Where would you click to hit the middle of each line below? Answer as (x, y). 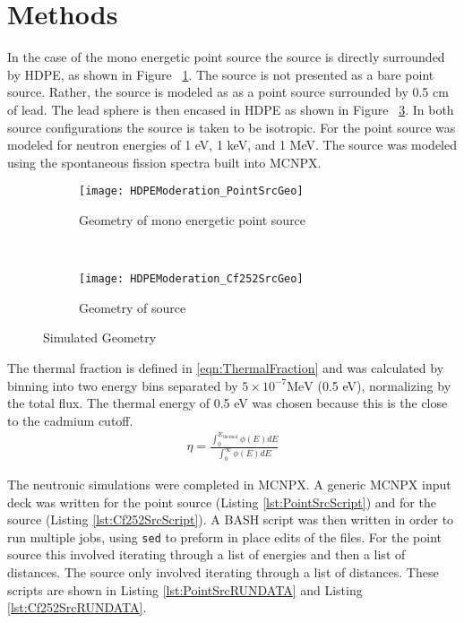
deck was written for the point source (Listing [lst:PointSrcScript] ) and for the (222, 502)
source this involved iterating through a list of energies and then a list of (206, 554)
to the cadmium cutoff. (70, 420)
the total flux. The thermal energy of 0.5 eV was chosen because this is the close (228, 403)
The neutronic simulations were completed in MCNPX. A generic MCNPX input (229, 485)
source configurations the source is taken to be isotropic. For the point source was (232, 127)
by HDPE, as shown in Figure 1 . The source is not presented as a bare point (221, 74)
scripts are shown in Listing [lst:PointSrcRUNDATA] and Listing (185, 589)
